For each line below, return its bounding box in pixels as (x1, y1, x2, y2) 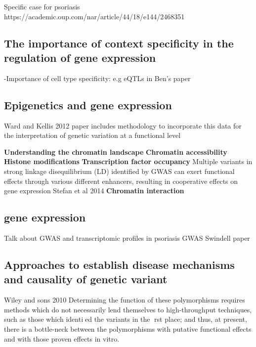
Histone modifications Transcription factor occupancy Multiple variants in (4, 156, 253, 167)
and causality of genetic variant (4, 271, 168, 287)
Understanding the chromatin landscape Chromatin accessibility (4, 146, 227, 157)
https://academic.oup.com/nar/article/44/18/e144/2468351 (4, 11, 185, 21)
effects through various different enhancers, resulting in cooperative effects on (4, 175, 238, 186)
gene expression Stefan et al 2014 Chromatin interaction (4, 185, 184, 196)
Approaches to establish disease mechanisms (4, 257, 235, 272)
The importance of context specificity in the (4, 35, 234, 50)
